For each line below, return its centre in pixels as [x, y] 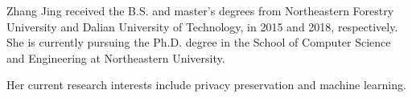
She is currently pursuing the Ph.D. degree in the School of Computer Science [199, 42]
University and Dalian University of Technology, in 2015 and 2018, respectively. [202, 26]
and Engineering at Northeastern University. [116, 57]
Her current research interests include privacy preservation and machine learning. [206, 85]
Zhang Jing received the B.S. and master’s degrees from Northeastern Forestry [200, 10]
